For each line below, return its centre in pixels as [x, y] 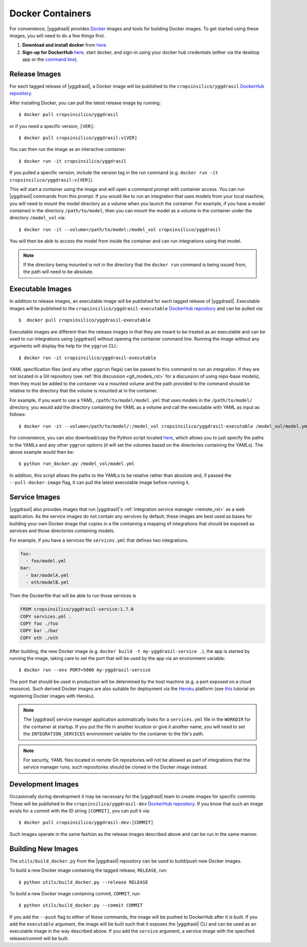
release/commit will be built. [39, 938]
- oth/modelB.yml [47, 582]
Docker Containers [50, 13]
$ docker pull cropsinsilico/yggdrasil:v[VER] [78, 138]
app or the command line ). [50, 59]
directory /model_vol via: [38, 218]
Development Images [44, 785]
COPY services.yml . [46, 616]
